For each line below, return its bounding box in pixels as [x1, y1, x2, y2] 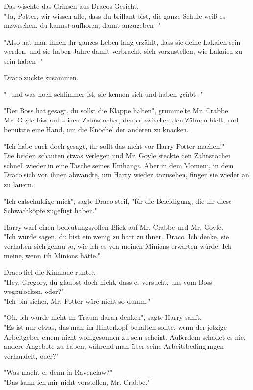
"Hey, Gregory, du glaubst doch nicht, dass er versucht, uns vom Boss [4, 276, 212, 287]
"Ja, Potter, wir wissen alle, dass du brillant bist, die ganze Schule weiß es [4, 10, 226, 21]
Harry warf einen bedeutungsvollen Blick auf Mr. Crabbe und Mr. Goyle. [4, 221, 223, 232]
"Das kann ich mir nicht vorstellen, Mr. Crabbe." [4, 377, 150, 387]
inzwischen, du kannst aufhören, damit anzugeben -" [4, 20, 161, 30]
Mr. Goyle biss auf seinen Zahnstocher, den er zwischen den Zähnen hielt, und [4, 115, 239, 125]
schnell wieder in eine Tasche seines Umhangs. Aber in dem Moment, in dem [4, 160, 234, 170]
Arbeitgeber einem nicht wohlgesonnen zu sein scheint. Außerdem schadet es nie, [4, 331, 246, 341]
